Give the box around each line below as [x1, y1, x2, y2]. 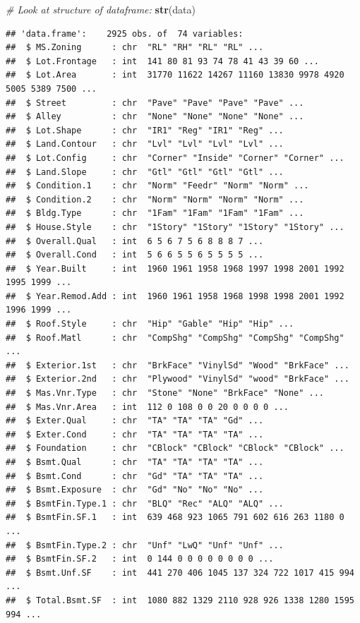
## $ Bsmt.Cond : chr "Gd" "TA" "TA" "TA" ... [6, 471, 264, 481]
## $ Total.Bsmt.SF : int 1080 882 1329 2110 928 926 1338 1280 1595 [6, 595, 354, 605]
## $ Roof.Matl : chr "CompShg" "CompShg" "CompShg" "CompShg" [6, 332, 344, 343]
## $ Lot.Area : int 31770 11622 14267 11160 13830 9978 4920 [6, 70, 344, 80]
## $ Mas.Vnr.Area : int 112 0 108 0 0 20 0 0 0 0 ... [6, 401, 289, 412]
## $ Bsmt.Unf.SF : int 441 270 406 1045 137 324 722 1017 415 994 [6, 567, 354, 578]
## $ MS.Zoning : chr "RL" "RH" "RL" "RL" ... [6, 42, 264, 53]
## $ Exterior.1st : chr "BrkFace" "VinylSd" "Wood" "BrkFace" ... [6, 360, 349, 370]
